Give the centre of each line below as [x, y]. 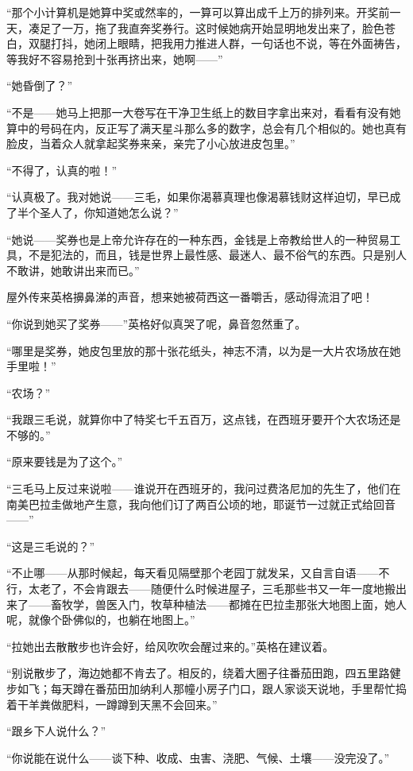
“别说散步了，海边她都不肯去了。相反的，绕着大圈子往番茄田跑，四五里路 [198, 673]
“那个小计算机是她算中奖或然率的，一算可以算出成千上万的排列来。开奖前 [198, 12]
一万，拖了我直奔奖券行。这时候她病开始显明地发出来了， [212, 27]
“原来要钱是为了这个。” [65, 461]
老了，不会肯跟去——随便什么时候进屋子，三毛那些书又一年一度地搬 [217, 589]
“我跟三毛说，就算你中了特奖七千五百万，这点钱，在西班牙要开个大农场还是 [204, 419]
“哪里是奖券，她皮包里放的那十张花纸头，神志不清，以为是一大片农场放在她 [204, 350]
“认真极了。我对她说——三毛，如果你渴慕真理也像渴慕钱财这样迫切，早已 [198, 197]
